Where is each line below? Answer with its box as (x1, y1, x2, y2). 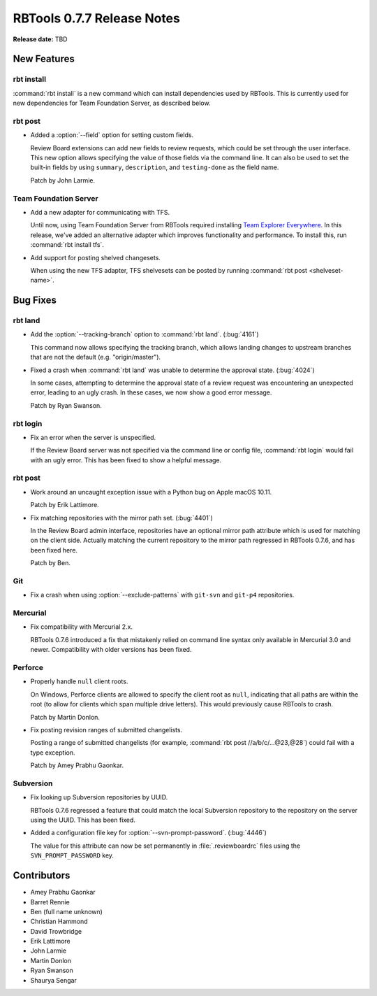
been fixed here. (30, 546, 78, 554)
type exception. (30, 748, 75, 757)
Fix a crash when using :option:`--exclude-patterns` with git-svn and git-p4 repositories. (30, 591, 295, 599)
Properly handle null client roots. (30, 677, 128, 685)
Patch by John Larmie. (30, 176, 96, 185)
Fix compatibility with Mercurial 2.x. (30, 622, 133, 631)
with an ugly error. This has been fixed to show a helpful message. (30, 455, 222, 464)
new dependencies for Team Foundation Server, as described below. (13, 99, 211, 108)
